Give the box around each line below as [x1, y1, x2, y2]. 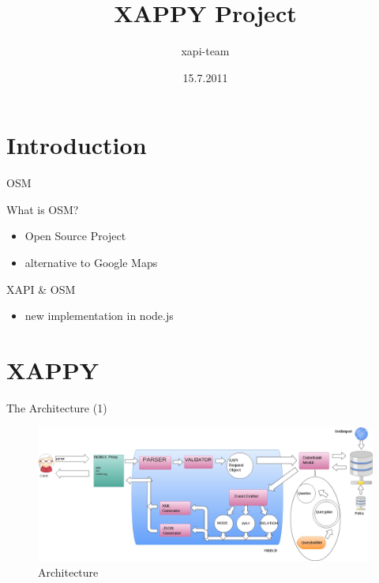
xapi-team [181, 43, 230, 59]
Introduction [6, 129, 147, 161]
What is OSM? [6, 201, 79, 217]
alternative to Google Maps [24, 254, 158, 271]
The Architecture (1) [6, 399, 107, 416]
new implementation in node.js [24, 307, 174, 324]
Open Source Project [24, 228, 126, 244]
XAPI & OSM [6, 280, 76, 297]
